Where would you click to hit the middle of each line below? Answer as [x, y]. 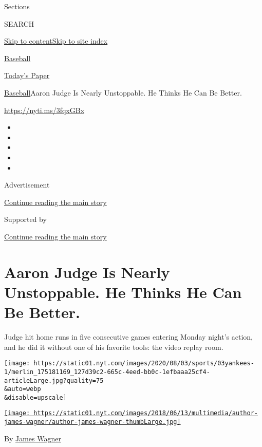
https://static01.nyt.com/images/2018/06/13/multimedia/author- [146, 413]
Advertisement [27, 185]
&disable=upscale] [35, 397]
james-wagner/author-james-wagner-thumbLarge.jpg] [92, 422]
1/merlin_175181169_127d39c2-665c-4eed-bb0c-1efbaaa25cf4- [107, 372]
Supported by [25, 219]
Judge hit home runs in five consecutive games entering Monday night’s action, [128, 337]
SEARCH [19, 23]
